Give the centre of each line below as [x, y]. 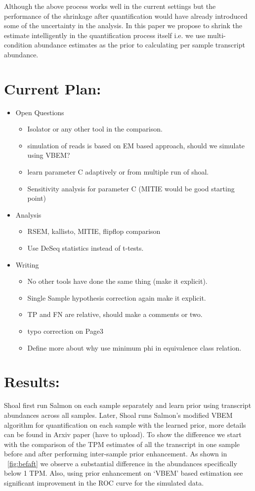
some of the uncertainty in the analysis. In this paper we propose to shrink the [123, 25]
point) [37, 198]
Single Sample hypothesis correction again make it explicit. [117, 297]
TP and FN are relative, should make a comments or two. [115, 314]
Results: [32, 381]
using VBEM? [49, 155]
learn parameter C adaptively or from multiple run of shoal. [118, 172]
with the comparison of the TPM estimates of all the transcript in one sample [122, 444]
